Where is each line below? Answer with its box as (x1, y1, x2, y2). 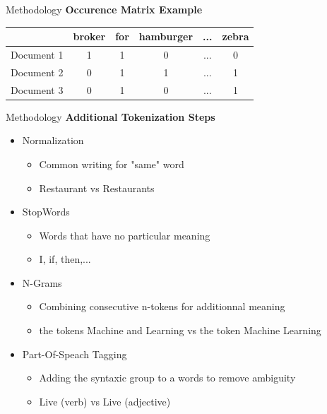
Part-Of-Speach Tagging (22, 346, 127, 361)
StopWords (22, 204, 70, 219)
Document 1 (11, 47, 64, 61)
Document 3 (11, 82, 64, 97)
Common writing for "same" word (39, 156, 184, 171)
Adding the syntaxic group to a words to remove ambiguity (39, 370, 296, 385)
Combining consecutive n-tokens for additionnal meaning (39, 299, 285, 314)
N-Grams (22, 275, 62, 290)
